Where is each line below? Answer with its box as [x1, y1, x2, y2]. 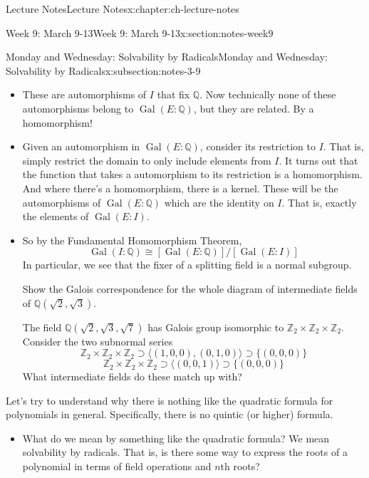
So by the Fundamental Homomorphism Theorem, [22, 232, 242, 247]
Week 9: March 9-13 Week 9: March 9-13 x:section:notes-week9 [6, 25, 274, 40]
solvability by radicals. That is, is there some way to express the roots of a [22, 445, 348, 459]
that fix [157, 87, 190, 102]
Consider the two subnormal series [22, 333, 173, 348]
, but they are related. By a [193, 100, 314, 115]
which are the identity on [164, 194, 274, 209]
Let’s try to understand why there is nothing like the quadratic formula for [6, 393, 333, 407]
